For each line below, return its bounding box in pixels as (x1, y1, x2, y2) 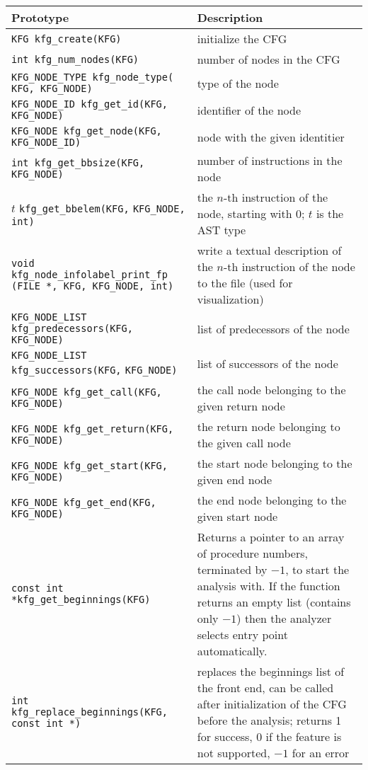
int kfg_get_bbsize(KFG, (11, 157, 145, 168)
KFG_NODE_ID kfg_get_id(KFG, (11, 98, 168, 110)
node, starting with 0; (197, 205, 305, 222)
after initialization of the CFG (197, 696, 347, 712)
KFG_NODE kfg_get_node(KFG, (11, 125, 162, 137)
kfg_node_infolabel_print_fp (11, 269, 168, 280)
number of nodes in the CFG (197, 51, 340, 67)
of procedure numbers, (197, 545, 308, 561)
